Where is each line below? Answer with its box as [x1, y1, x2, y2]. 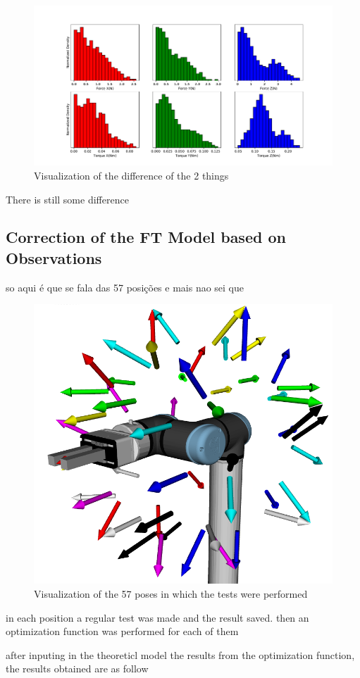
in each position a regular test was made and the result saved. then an [6, 610, 309, 624]
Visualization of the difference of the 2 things [34, 168, 229, 182]
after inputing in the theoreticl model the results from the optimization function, [6, 647, 355, 662]
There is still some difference [6, 192, 129, 206]
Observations [6, 246, 102, 268]
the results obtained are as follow [6, 661, 149, 676]
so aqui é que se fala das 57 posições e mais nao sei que [6, 280, 244, 294]
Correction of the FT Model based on [6, 226, 286, 248]
